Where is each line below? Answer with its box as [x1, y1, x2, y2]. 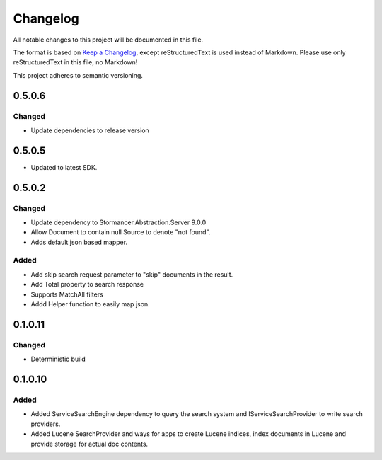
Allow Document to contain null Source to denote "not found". [30, 228, 211, 236]
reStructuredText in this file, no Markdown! [13, 58, 138, 67]
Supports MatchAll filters [30, 290, 104, 299]
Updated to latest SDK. [30, 163, 98, 171]
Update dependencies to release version [30, 126, 150, 134]
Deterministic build [30, 355, 86, 364]
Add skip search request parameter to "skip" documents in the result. [30, 270, 233, 279]
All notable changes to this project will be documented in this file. [13, 35, 204, 44]
